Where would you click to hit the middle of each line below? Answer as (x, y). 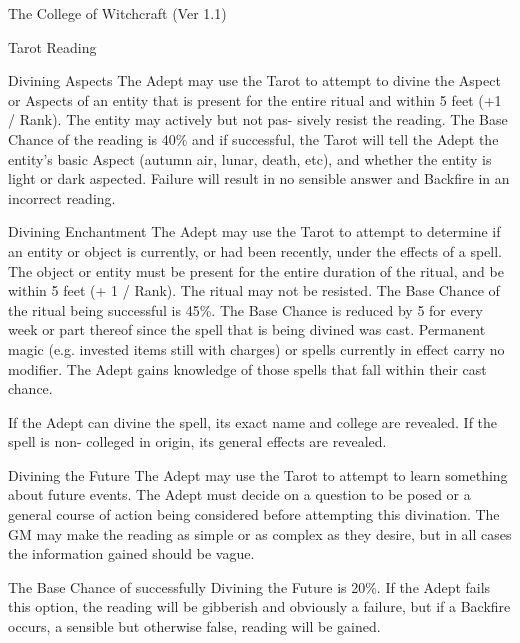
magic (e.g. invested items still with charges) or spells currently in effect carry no (256, 348)
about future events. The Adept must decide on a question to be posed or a (239, 494)
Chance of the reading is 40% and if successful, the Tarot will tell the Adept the (253, 138)
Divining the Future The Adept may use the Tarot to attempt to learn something (258, 474)
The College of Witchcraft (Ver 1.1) (117, 13)
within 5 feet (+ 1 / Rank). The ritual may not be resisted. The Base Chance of (254, 290)
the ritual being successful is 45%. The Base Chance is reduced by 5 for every (245, 309)
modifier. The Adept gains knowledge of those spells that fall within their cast (247, 368)
